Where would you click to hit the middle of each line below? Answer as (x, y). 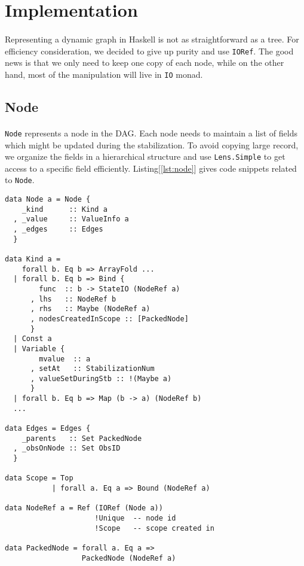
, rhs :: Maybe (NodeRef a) (90, 309)
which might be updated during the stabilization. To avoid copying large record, (152, 144)
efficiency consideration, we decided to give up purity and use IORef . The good (149, 51)
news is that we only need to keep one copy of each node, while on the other (145, 63)
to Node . (20, 180)
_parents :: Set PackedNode (82, 438)
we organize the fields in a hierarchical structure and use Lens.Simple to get (145, 156)
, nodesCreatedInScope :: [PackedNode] (109, 319)
